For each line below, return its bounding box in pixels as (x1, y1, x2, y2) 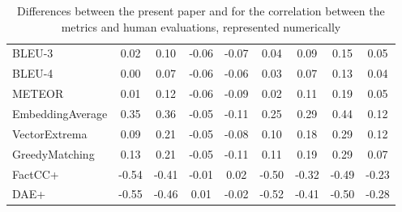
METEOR (12, 85, 64, 102)
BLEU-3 (12, 45, 53, 61)
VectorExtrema (12, 125, 88, 142)
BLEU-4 (12, 65, 53, 82)
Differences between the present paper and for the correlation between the (17, 2, 385, 19)
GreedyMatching (12, 145, 95, 162)
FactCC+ (12, 165, 59, 182)
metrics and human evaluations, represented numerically (61, 18, 341, 35)
